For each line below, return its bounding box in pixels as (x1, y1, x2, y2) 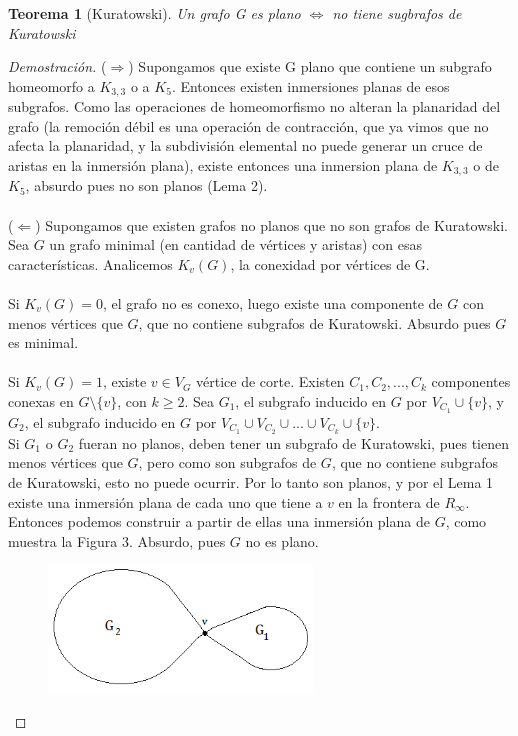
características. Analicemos (8, 253, 173, 274)
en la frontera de (338, 491, 440, 512)
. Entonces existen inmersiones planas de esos (171, 75, 450, 96)
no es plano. (245, 530, 319, 551)
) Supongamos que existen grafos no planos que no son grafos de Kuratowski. (35, 214, 508, 235)
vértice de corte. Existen (196, 371, 345, 392)
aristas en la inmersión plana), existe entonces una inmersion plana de (8, 155, 438, 176)
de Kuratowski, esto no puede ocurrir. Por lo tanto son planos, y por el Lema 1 (8, 471, 494, 492)
